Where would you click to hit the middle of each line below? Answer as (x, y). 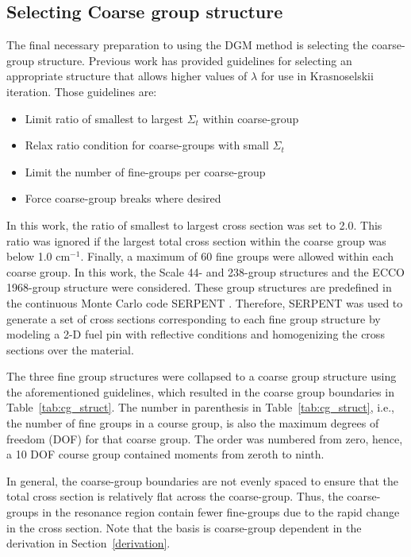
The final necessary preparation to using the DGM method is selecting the (187, 45)
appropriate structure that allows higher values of (127, 76)
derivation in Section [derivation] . (88, 543)
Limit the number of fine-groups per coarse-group (145, 171)
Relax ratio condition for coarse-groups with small (147, 145)
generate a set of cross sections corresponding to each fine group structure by (194, 318)
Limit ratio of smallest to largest (104, 118)
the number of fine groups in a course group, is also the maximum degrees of (193, 423)
